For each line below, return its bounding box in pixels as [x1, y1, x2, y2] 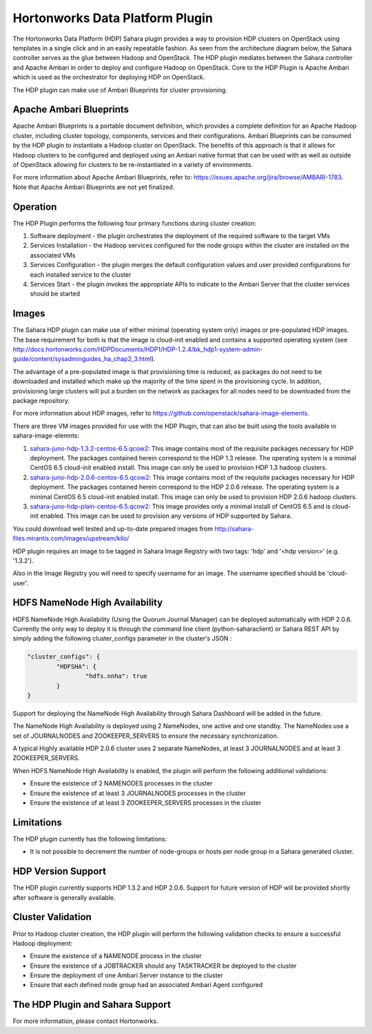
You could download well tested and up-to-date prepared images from [12, 525, 214, 533]
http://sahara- [214, 525, 254, 533]
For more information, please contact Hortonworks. [12, 1017, 158, 1025]
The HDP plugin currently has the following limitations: [12, 835, 167, 843]
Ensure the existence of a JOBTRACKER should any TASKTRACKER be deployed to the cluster [30, 962, 297, 970]
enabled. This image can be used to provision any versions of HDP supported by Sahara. [40, 511, 292, 520]
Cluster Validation [12, 911, 92, 923]
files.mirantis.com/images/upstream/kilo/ [12, 534, 130, 543]
